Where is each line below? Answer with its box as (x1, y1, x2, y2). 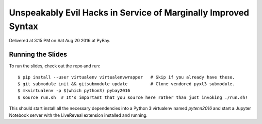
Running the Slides (9, 50, 67, 59)
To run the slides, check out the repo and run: (9, 63, 100, 69)
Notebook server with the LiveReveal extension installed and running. (9, 112, 148, 118)
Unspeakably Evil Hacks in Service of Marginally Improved (9, 7, 249, 18)
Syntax (9, 21, 38, 31)
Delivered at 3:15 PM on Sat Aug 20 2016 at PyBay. (9, 38, 111, 44)
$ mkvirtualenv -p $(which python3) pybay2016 (17, 88, 131, 93)
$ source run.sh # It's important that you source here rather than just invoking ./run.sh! (17, 94, 248, 100)
